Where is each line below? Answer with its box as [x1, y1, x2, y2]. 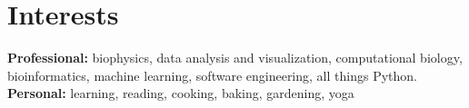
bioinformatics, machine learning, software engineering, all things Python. [7, 65, 417, 84]
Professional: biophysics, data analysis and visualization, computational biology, [7, 48, 463, 67]
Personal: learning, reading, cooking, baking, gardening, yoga [7, 83, 354, 103]
